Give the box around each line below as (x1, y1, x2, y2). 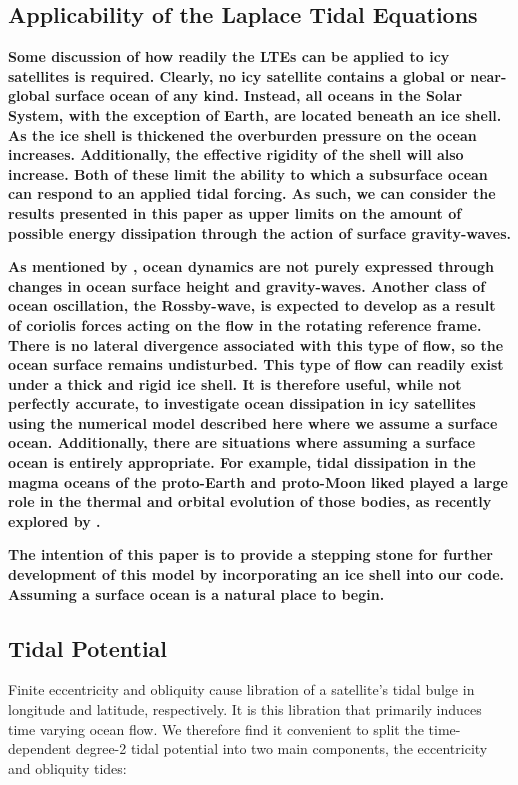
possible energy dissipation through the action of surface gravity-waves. (8, 222, 512, 243)
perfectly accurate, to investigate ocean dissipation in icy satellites (8, 393, 476, 414)
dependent (8, 738, 72, 759)
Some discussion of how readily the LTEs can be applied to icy (8, 46, 450, 67)
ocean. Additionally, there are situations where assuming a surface (8, 432, 476, 453)
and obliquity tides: (8, 757, 127, 778)
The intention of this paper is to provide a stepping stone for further (8, 544, 493, 565)
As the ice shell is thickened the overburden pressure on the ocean (8, 124, 477, 145)
